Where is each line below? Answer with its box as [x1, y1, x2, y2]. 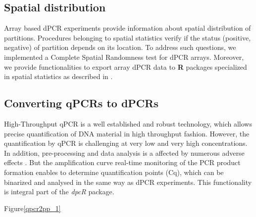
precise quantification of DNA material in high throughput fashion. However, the [4, 128, 250, 138]
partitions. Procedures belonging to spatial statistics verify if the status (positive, [4, 32, 251, 43]
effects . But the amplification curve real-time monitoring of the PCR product [4, 157, 241, 168]
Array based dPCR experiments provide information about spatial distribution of [4, 23, 251, 33]
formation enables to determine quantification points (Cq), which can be [4, 167, 224, 177]
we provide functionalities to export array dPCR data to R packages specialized [4, 61, 247, 72]
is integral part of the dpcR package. [4, 186, 114, 197]
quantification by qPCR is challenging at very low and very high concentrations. [4, 138, 248, 148]
